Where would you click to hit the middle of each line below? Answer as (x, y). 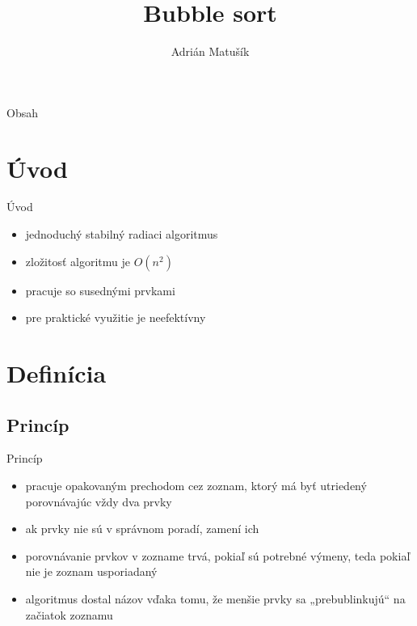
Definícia (57, 373)
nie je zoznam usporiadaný (91, 571)
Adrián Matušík (210, 51)
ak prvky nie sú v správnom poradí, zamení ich (142, 529)
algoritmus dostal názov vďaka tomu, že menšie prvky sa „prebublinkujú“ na (215, 598)
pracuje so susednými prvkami (100, 290)
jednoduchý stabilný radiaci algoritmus (122, 234)
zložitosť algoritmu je (78, 261)
